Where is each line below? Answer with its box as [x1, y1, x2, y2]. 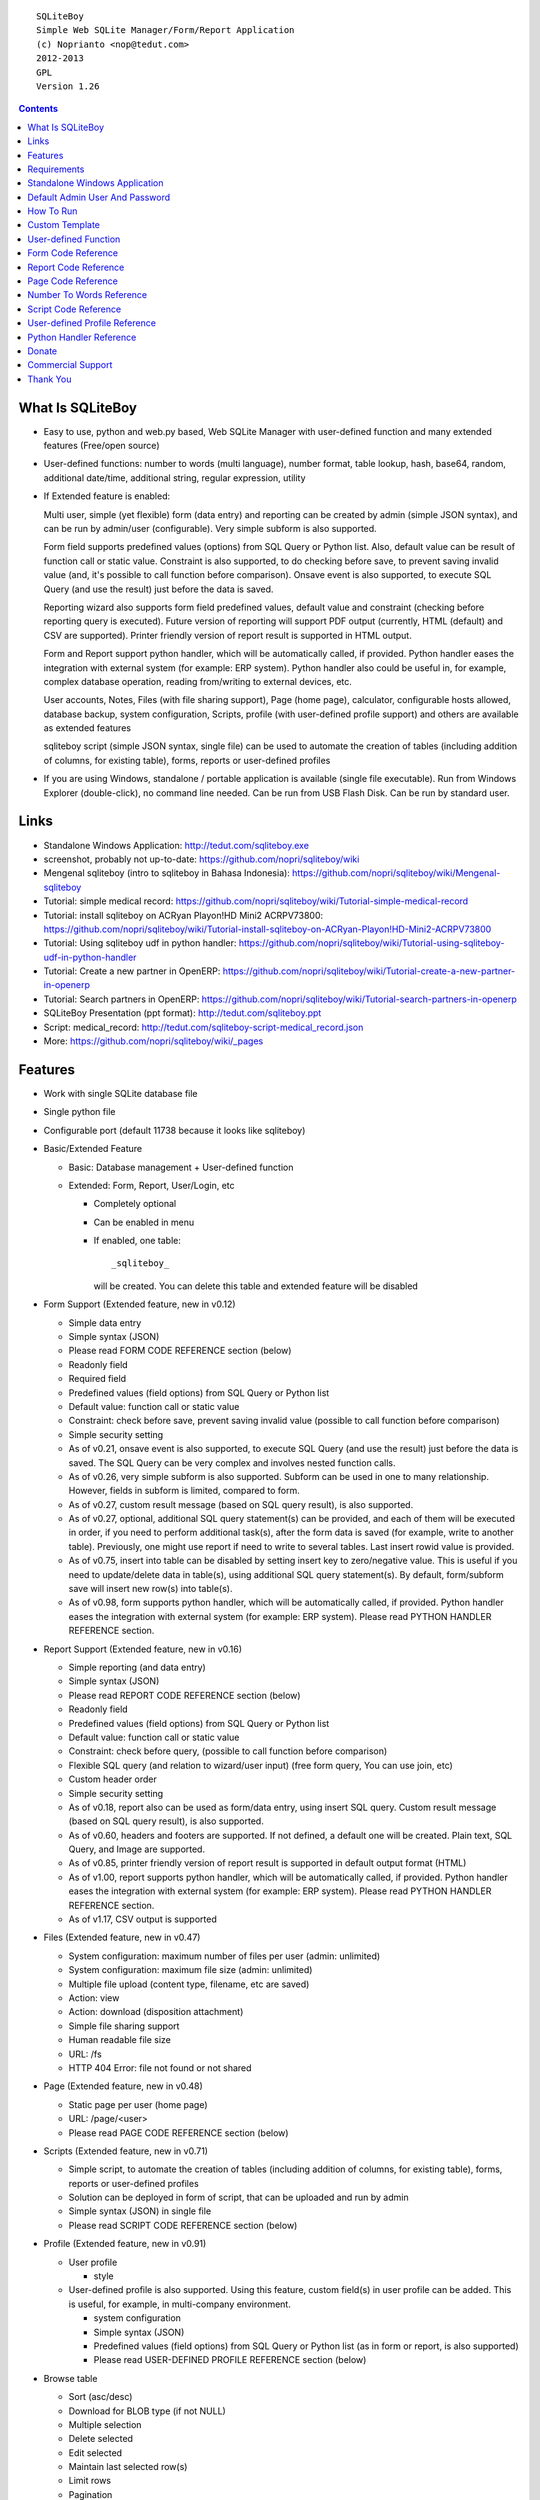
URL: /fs [68, 2048, 102, 2060]
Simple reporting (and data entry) [68, 1661, 207, 1673]
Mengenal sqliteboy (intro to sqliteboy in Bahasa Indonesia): [43, 867, 290, 879]
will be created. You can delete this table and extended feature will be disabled [93, 1280, 419, 1292]
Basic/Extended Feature [43, 1143, 143, 1155]
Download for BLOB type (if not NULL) [68, 2405, 227, 2417]
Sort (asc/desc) [68, 2391, 133, 2403]
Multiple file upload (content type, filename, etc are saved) [68, 1978, 310, 1990]
